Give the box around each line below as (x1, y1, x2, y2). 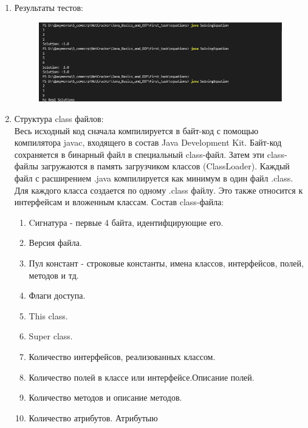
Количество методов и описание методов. (29, 391, 182, 404)
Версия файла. (29, 236, 82, 249)
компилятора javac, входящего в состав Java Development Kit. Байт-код (14, 136, 282, 149)
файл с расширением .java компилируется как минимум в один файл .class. (14, 171, 293, 184)
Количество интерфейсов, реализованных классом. (29, 350, 216, 362)
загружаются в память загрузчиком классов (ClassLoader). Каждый (41, 160, 290, 172)
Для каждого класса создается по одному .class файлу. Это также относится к (14, 183, 303, 196)
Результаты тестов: (14, 1, 83, 13)
